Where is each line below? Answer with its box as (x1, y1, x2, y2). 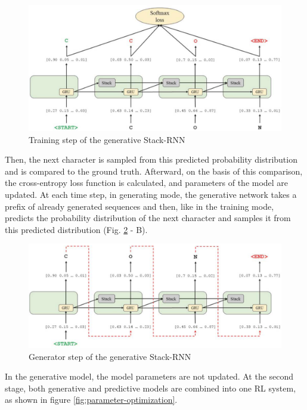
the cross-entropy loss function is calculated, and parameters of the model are (5, 176, 289, 189)
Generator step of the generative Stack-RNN (29, 350, 191, 362)
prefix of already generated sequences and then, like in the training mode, (5, 200, 274, 212)
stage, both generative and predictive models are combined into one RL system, (5, 381, 296, 394)
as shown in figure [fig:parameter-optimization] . (5, 393, 178, 406)
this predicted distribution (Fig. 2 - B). (5, 223, 148, 235)
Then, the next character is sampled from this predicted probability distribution (5, 153, 297, 166)
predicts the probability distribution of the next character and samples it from (5, 212, 291, 224)
